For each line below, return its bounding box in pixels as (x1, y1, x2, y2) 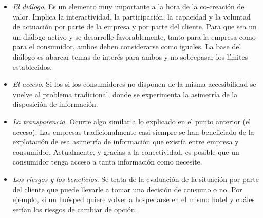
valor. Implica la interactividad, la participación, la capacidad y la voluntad (12, 11, 251, 22)
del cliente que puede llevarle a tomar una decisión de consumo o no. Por (12, 184, 242, 194)
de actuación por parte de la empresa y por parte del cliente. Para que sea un (12, 21, 257, 32)
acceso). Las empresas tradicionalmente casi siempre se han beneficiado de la (12, 126, 254, 137)
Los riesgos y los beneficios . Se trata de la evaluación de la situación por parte (12, 173, 259, 184)
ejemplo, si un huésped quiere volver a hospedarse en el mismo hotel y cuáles (12, 194, 255, 205)
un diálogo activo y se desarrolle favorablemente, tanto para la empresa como (12, 31, 256, 42)
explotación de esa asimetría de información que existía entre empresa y (12, 136, 239, 147)
